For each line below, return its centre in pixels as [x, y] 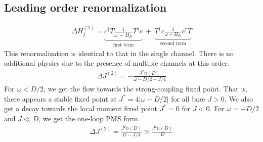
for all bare [188, 98]
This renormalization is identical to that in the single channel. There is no [119, 53]
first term [123, 45]
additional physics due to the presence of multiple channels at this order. [117, 63]
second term [173, 44]
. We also [238, 98]
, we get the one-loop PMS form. [89, 119]
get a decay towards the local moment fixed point [81, 108]
